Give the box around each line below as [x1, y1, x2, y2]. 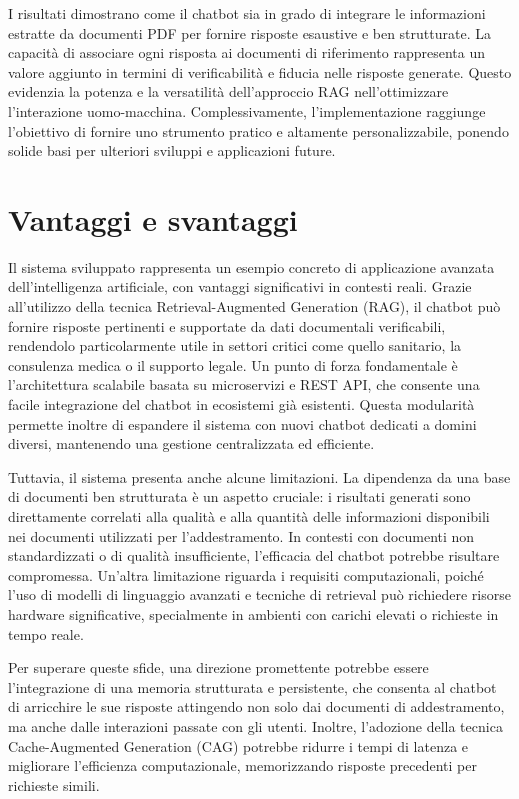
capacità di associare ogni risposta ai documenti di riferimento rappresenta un [8, 42, 486, 63]
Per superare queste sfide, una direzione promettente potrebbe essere [8, 657, 429, 678]
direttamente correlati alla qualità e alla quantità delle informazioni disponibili [8, 506, 490, 526]
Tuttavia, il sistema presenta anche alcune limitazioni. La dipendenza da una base [8, 466, 511, 487]
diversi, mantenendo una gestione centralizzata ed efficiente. [8, 433, 375, 454]
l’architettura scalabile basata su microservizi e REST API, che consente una [8, 374, 480, 395]
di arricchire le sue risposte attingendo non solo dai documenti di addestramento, [8, 696, 505, 717]
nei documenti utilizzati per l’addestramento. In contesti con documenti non [8, 525, 475, 546]
